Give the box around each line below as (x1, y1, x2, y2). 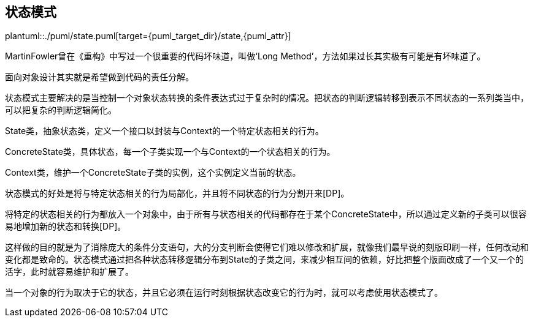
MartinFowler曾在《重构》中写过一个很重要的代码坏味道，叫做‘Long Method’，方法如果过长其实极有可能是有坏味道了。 (5, 51, 486, 62)
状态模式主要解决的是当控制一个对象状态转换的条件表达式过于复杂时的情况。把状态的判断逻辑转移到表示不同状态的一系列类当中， (5, 92, 529, 103)
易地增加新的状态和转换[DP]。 (5, 221, 126, 232)
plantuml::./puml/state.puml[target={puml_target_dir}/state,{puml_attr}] (5, 31, 291, 42)
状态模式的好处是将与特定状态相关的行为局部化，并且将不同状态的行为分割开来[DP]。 (5, 188, 350, 199)
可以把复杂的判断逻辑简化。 (5, 105, 117, 116)
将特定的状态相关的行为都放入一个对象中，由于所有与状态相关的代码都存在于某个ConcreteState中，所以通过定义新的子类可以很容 (5, 209, 527, 220)
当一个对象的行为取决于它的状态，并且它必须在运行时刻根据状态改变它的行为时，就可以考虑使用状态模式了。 (5, 287, 443, 298)
